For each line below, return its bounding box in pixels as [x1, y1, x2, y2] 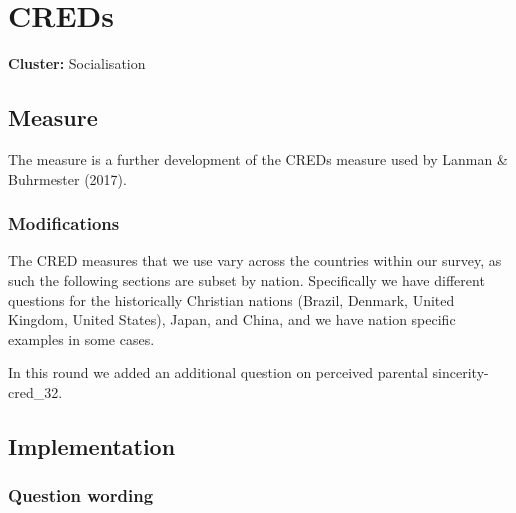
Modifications [8, 211, 120, 236]
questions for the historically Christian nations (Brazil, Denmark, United [8, 289, 455, 310]
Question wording [8, 483, 154, 508]
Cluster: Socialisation [8, 53, 146, 74]
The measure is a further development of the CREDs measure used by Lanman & [8, 148, 508, 169]
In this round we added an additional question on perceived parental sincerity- [8, 362, 489, 383]
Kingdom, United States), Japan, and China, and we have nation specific [8, 309, 456, 330]
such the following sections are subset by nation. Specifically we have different [8, 269, 485, 290]
